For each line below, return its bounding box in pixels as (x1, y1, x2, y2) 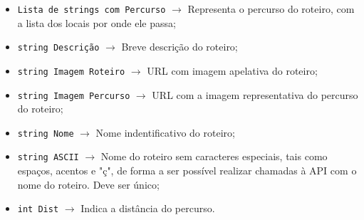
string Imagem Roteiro (17, 66, 125, 77)
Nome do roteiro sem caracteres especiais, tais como (100, 149, 328, 164)
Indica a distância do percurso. (80, 201, 215, 216)
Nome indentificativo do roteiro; (95, 125, 235, 140)
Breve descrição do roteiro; (121, 39, 238, 54)
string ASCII (17, 152, 79, 163)
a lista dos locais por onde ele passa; (17, 15, 176, 30)
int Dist (17, 204, 59, 215)
